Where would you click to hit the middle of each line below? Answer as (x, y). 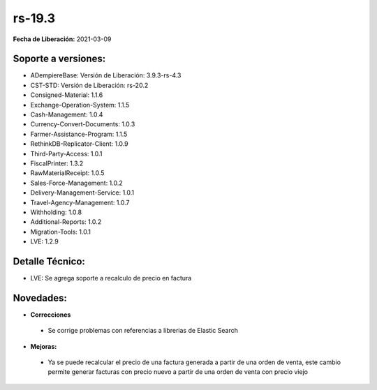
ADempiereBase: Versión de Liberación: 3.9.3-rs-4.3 (106, 75)
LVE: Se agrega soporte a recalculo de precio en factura (111, 278)
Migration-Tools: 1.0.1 (60, 232)
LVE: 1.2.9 (44, 241)
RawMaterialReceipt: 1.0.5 (67, 173)
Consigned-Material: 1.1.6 (67, 95)
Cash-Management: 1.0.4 (67, 114)
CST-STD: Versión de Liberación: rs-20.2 (89, 85)
